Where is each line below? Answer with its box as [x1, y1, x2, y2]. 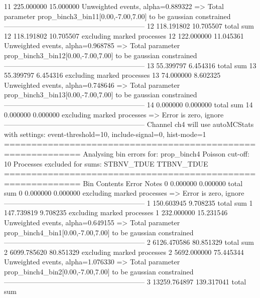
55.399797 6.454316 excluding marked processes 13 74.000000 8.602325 [4, 70, 221, 80]
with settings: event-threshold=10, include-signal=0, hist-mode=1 [4, 128, 206, 139]
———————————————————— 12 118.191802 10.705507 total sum [4, 21, 254, 31]
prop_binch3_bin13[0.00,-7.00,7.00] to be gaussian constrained [4, 89, 197, 100]
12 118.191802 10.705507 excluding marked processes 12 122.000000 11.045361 [4, 30, 244, 41]
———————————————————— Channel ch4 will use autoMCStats [4, 119, 254, 129]
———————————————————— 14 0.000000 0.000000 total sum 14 [4, 99, 253, 109]
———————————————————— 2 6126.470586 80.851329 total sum [4, 237, 254, 247]
